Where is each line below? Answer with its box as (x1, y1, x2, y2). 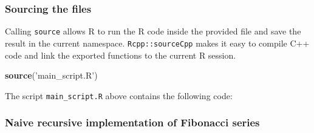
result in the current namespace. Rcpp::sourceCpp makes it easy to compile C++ (5, 36, 310, 49)
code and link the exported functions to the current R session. (5, 48, 236, 61)
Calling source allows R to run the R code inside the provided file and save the (5, 25, 301, 37)
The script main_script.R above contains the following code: (5, 89, 233, 102)
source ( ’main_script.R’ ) (5, 69, 98, 82)
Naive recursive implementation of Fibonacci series (5, 115, 260, 130)
